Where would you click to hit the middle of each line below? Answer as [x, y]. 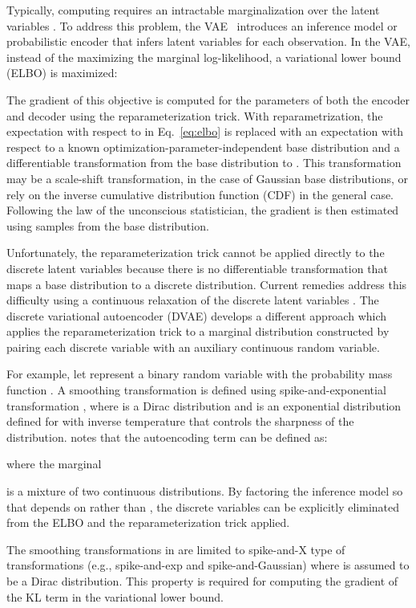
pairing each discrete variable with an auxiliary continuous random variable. [193, 347]
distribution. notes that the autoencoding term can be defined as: [167, 437]
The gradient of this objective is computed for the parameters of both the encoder [208, 99]
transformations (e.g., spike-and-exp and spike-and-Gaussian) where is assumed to [208, 565]
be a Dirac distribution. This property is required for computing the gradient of [202, 581]
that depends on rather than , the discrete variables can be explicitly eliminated [203, 506]
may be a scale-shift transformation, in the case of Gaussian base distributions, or [208, 178]
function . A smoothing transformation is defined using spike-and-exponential [196, 390]
